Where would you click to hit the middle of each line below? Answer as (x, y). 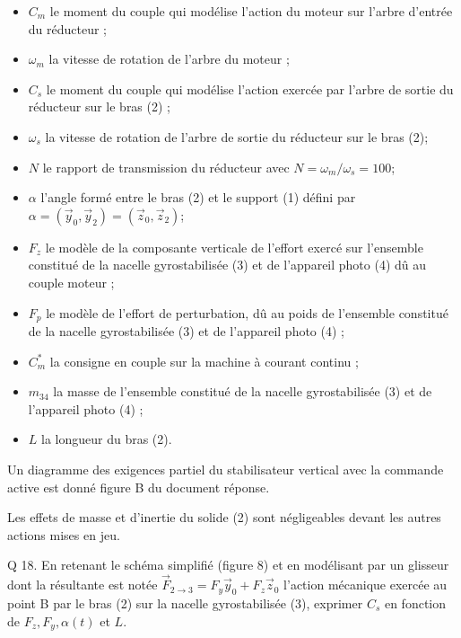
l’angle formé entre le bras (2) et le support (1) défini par (198, 197)
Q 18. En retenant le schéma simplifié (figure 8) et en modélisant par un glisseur (228, 565)
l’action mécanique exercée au (365, 585)
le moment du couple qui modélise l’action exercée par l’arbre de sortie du (250, 89)
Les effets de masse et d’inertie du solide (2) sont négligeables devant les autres (224, 517)
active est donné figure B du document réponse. (139, 487)
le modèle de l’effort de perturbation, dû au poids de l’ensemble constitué (247, 312)
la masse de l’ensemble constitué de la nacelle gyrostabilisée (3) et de (243, 391)
